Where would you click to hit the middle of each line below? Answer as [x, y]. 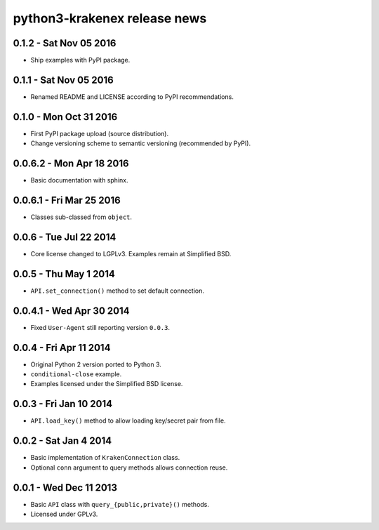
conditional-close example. [76, 374]
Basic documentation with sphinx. [79, 180]
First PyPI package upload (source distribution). [99, 133]
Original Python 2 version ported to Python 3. [96, 364]
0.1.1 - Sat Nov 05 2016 [63, 80]
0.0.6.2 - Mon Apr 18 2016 [71, 164]
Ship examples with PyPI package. [80, 60]
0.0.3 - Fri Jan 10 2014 [62, 404]
